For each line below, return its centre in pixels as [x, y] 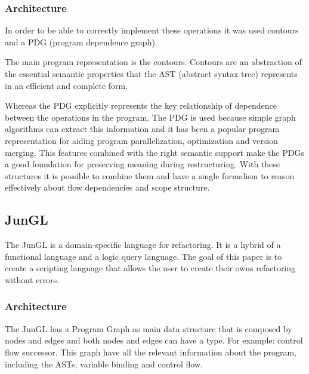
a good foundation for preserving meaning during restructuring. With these [143, 164]
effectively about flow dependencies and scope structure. [107, 187]
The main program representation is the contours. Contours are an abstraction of [153, 62]
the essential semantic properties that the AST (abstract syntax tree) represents [151, 73]
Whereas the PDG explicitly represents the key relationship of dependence [141, 105]
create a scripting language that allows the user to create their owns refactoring [150, 268]
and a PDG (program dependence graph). [81, 42]
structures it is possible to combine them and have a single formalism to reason [150, 175]
